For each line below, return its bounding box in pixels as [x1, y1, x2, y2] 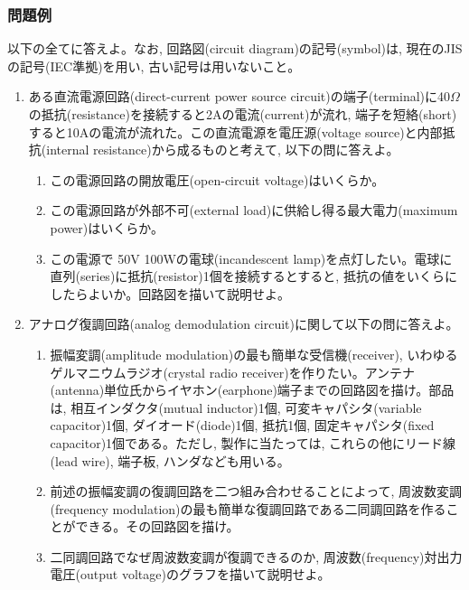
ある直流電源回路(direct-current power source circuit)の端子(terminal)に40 [28, 87, 451, 106]
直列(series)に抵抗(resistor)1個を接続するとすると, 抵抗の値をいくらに [50, 267, 457, 286]
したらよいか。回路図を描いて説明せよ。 [50, 284, 290, 303]
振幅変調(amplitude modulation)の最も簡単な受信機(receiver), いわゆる [50, 344, 458, 363]
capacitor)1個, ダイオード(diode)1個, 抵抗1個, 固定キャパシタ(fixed [50, 416, 435, 435]
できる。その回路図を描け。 [75, 517, 239, 536]
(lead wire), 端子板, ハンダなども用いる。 [50, 451, 290, 470]
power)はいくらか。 [50, 218, 164, 237]
